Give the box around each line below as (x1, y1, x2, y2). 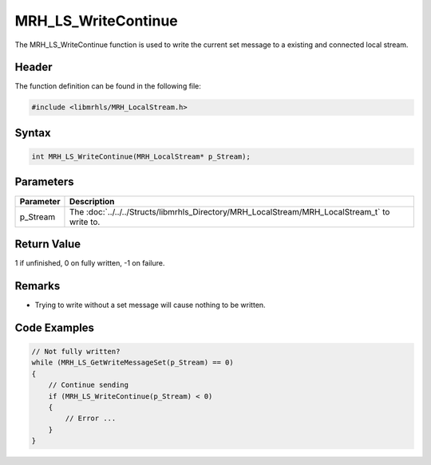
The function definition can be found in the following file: (14, 81, 201, 91)
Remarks (14, 279, 61, 293)
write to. (69, 216, 101, 227)
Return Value (14, 237, 81, 250)
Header (14, 61, 53, 74)
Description (69, 195, 115, 207)
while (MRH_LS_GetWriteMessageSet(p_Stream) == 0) (31, 358, 235, 367)
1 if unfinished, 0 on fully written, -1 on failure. (14, 258, 165, 268)
